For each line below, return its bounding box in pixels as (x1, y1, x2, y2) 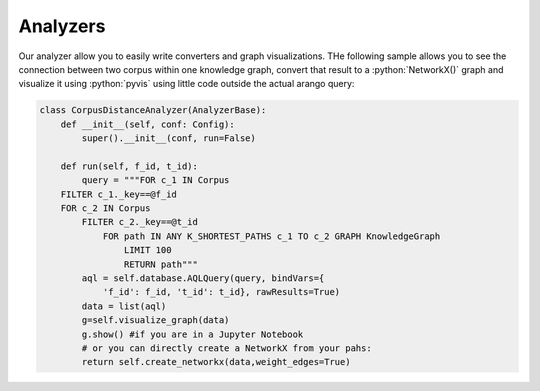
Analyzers (18, 15, 106, 37)
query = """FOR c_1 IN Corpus (81, 175, 230, 186)
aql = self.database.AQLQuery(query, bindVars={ (81, 273, 325, 284)
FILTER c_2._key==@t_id (81, 216, 199, 228)
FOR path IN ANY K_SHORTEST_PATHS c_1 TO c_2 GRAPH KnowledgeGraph (102, 230, 441, 242)
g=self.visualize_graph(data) (81, 315, 230, 326)
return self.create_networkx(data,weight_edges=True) (81, 356, 351, 368)
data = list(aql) (81, 300, 167, 312)
